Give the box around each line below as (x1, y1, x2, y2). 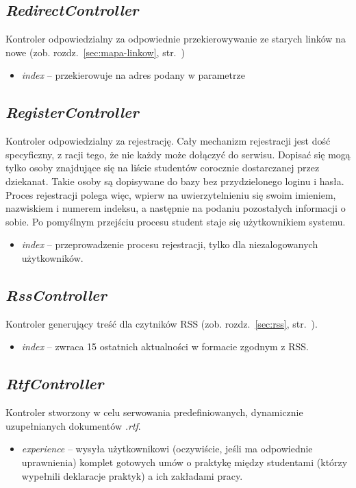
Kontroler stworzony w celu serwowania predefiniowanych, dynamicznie (5, 405, 303, 419)
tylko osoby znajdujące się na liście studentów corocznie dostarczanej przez (5, 160, 320, 175)
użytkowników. (21, 250, 84, 265)
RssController (5, 284, 107, 305)
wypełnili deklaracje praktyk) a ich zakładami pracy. (21, 468, 243, 483)
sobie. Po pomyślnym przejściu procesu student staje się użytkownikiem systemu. (5, 214, 346, 228)
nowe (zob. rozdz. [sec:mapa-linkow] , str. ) (5, 45, 185, 59)
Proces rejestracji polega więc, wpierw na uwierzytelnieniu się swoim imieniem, (5, 187, 336, 202)
